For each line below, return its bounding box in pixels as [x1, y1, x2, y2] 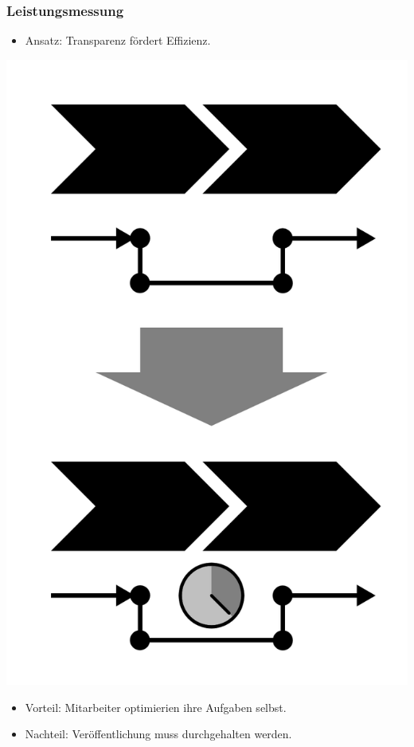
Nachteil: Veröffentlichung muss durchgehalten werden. [25, 725, 292, 742]
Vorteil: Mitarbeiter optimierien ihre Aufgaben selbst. [25, 698, 287, 715]
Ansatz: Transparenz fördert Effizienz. [25, 32, 211, 49]
